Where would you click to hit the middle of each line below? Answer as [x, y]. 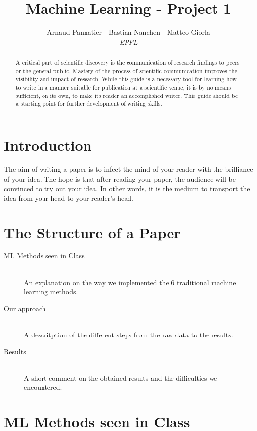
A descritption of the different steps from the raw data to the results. [128, 335]
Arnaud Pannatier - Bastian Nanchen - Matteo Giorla [128, 32]
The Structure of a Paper [92, 232]
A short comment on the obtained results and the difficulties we [121, 377]
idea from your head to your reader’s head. [69, 198]
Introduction [48, 145]
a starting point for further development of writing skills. [89, 104]
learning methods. [51, 292]
